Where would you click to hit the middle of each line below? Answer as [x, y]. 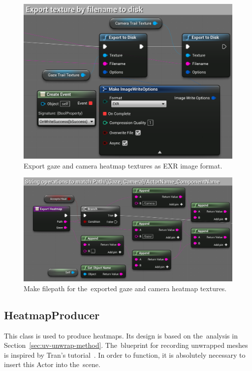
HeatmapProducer [52, 315]
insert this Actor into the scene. [52, 364]
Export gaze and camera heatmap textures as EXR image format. [123, 165]
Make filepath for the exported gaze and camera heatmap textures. [125, 288]
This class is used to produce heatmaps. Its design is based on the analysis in [121, 335]
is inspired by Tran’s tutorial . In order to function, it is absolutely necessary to [125, 354]
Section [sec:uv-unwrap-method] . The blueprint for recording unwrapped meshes [126, 345]
